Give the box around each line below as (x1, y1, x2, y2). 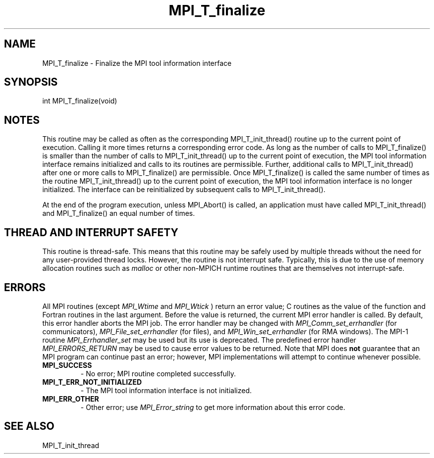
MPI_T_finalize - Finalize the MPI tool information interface (42, 58, 232, 67)
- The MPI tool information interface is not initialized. (80, 386, 252, 395)
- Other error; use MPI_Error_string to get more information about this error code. (80, 403, 345, 411)
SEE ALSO (4, 420, 54, 433)
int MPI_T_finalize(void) (42, 97, 117, 105)
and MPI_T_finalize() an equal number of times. (42, 209, 195, 218)
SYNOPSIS (4, 76, 58, 89)
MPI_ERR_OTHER (42, 394, 99, 403)
